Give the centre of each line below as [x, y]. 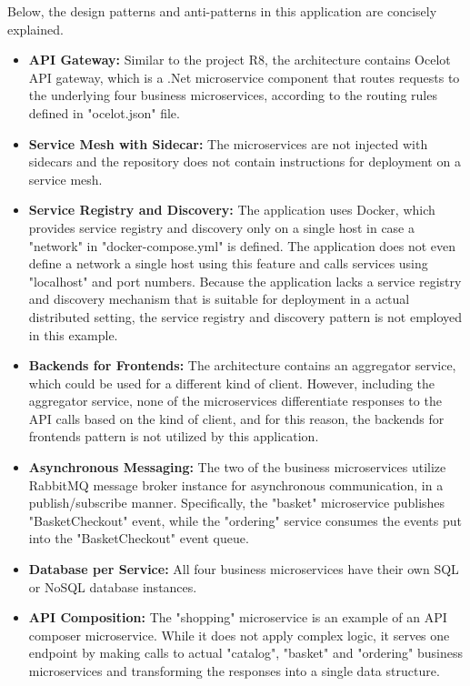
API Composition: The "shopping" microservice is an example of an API [238, 617]
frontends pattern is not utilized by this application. [174, 436]
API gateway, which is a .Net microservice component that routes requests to [244, 77]
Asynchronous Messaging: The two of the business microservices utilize [237, 467]
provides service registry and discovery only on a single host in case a [221, 227]
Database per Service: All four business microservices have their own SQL [244, 569]
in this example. [73, 334]
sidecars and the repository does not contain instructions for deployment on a [245, 161]
